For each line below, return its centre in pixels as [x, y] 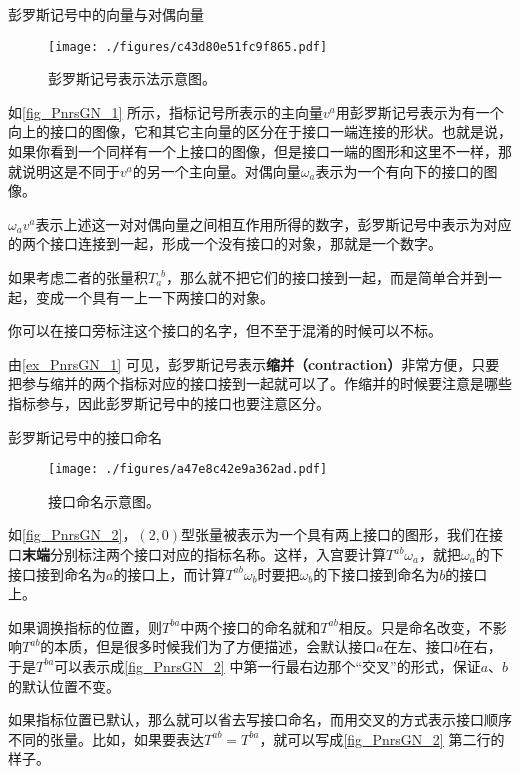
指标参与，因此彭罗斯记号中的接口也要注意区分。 [169, 402]
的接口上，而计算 [169, 573]
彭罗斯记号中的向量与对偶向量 [106, 14]
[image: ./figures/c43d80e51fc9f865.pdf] [188, 46]
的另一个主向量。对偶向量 [216, 170]
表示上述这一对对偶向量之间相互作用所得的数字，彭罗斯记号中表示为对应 [273, 223]
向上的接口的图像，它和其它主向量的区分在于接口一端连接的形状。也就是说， [260, 131]
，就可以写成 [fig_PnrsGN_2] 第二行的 [382, 738]
